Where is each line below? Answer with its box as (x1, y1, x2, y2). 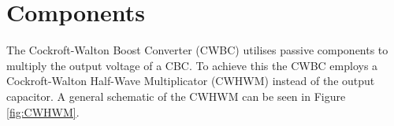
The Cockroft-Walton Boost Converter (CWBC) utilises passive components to (6, 42, 388, 58)
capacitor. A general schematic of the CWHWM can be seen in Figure (6, 87, 346, 104)
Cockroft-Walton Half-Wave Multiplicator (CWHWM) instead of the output (6, 72, 375, 89)
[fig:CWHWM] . (6, 103, 80, 120)
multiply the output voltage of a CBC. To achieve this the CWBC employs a (6, 57, 378, 73)
